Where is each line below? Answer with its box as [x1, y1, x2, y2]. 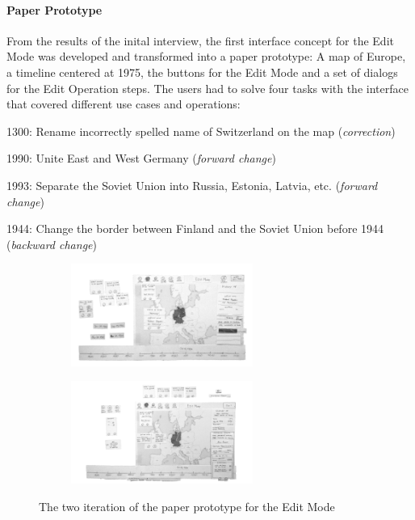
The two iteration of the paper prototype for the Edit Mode [39, 497, 335, 514]
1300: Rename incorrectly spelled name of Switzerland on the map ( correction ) [6, 122, 396, 139]
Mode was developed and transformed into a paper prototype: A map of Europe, [6, 48, 406, 65]
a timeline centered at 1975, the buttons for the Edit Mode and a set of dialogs [6, 63, 398, 80]
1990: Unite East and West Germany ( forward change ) [6, 150, 276, 167]
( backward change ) [6, 235, 97, 252]
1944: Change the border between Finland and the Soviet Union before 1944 [6, 220, 384, 237]
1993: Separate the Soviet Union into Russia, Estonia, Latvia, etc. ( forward [6, 176, 378, 193]
